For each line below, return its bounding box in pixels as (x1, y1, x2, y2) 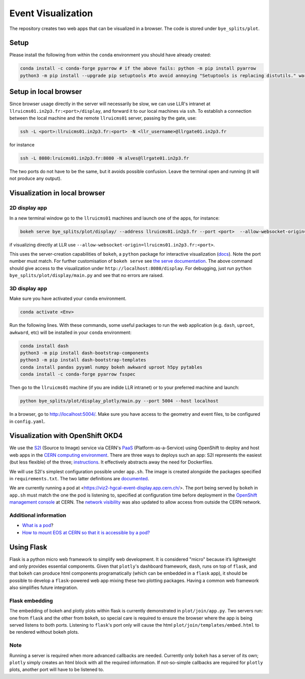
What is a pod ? (22, 522, 53, 529)
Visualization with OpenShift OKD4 (9, 431, 123, 440)
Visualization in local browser (9, 189, 105, 198)
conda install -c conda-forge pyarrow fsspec (20, 372, 136, 377)
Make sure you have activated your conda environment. (9, 295, 127, 302)
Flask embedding (9, 597, 53, 604)
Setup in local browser (9, 87, 82, 96)
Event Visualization (9, 8, 94, 19)
